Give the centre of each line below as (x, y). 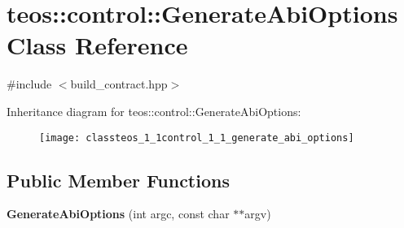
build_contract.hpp (119, 84)
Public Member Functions (118, 180)
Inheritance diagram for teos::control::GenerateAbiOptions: (154, 111)
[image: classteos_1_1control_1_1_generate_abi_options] (197, 138)
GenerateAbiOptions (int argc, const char (118, 214)
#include (29, 84)
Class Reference (97, 45)
